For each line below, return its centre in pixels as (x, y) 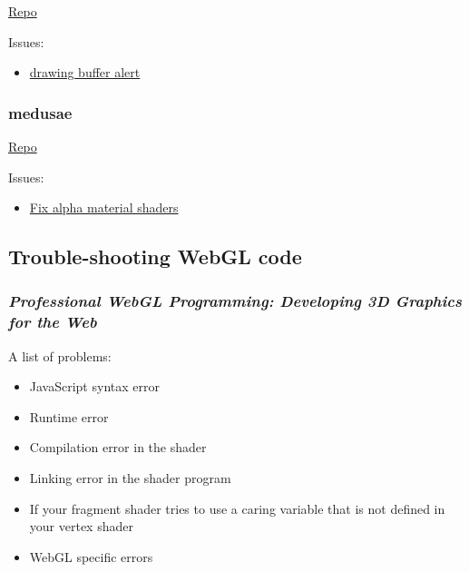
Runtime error (69, 416)
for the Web (53, 322)
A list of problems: (60, 355)
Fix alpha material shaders (104, 207)
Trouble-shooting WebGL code (155, 256)
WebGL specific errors (91, 556)
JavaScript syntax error (94, 386)
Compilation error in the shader (118, 447)
